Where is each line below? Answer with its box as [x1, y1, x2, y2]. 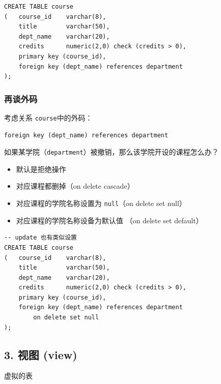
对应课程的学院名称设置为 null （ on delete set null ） [16, 198, 186, 209]
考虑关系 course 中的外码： [4, 112, 93, 123]
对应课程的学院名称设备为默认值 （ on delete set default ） [16, 215, 203, 225]
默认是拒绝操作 [16, 163, 66, 174]
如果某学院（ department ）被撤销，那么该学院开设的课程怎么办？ [4, 146, 219, 157]
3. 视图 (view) [4, 346, 77, 362]
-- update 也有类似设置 [4, 234, 77, 242]
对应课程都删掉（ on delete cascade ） [16, 181, 134, 191]
